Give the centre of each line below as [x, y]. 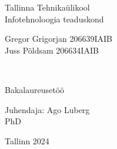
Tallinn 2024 [27, 140]
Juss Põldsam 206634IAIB [52, 50]
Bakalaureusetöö [35, 89]
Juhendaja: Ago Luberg [47, 109]
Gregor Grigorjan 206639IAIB [58, 39]
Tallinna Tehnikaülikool [47, 7]
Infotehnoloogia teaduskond [54, 19]
